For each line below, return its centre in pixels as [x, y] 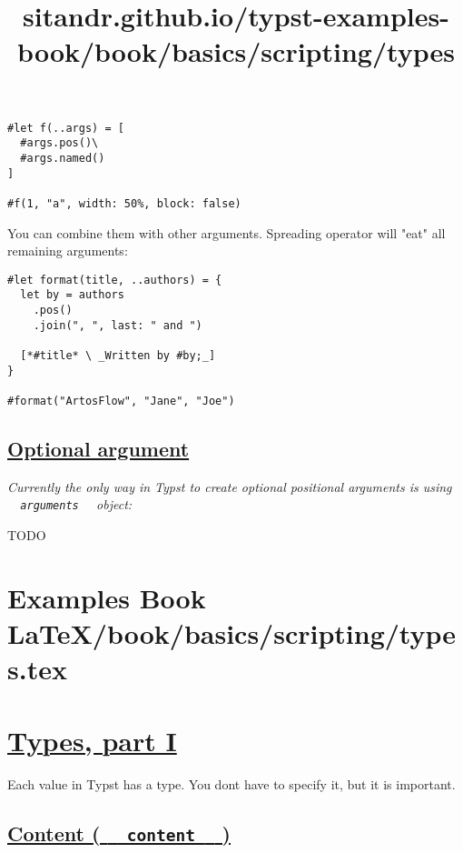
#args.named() [63, 158]
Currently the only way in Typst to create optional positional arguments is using [230, 486]
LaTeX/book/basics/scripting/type [232, 633]
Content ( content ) [119, 833]
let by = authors [72, 295]
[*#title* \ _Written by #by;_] [118, 355]
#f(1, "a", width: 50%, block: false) [124, 203]
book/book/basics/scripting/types [236, 51]
